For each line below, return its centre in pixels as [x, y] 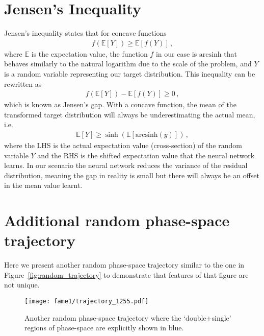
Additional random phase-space [117, 220]
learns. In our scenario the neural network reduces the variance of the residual [126, 165]
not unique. [22, 285]
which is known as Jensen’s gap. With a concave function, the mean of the [120, 104]
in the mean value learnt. [43, 185]
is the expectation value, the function [89, 53]
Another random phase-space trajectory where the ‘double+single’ [128, 317]
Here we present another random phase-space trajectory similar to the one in [124, 265]
